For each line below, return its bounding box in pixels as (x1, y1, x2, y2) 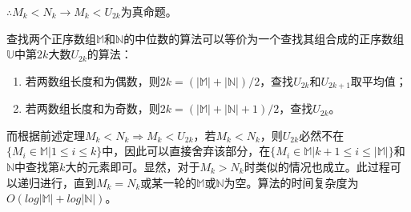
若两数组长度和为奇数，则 (25, 100, 160, 117)
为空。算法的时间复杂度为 (224, 174, 359, 190)
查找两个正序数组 (6, 30, 96, 46)
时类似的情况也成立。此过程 (244, 158, 390, 175)
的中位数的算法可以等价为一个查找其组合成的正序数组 (123, 30, 405, 46)
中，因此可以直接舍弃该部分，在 (102, 142, 271, 159)
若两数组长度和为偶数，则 (25, 72, 160, 89)
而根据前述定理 (6, 126, 85, 143)
